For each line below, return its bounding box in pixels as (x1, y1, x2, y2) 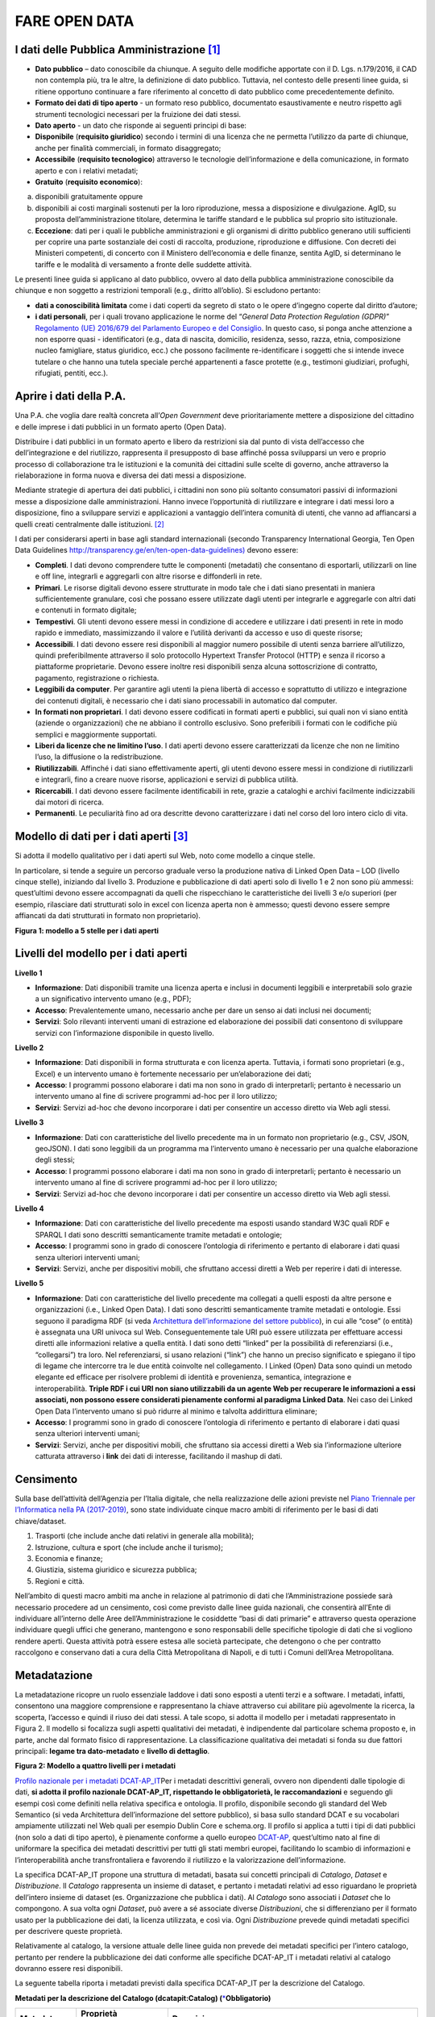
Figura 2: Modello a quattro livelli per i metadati (14, 1761, 176, 1771)
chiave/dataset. (14, 1516, 67, 1526)
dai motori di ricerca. (35, 797, 104, 807)
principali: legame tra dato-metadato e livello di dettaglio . (14, 1747, 210, 1756)
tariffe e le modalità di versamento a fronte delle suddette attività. (35, 259, 252, 269)
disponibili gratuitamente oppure (35, 192, 143, 202)
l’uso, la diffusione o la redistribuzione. (35, 752, 164, 762)
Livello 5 (14, 1279, 44, 1288)
